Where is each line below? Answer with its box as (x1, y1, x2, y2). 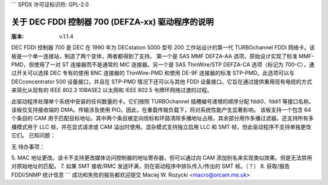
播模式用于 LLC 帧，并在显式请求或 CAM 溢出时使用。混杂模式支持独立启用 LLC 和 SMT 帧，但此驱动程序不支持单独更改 (11, 123, 312, 130)
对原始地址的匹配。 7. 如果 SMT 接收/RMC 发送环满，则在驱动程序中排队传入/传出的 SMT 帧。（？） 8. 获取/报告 (11, 162, 290, 170)
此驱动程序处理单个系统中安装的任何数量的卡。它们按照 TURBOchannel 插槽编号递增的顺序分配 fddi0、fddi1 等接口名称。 (11, 97, 315, 105)
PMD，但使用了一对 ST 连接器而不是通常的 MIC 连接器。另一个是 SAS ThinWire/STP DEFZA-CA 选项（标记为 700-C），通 (11, 61, 315, 68)
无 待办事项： (11, 143, 45, 150)
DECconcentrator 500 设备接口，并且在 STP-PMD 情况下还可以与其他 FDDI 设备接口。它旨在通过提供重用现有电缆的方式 (11, 78, 312, 85)
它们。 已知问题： (11, 131, 56, 139)
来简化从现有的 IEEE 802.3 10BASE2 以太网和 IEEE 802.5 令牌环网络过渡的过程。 (11, 86, 213, 94)
